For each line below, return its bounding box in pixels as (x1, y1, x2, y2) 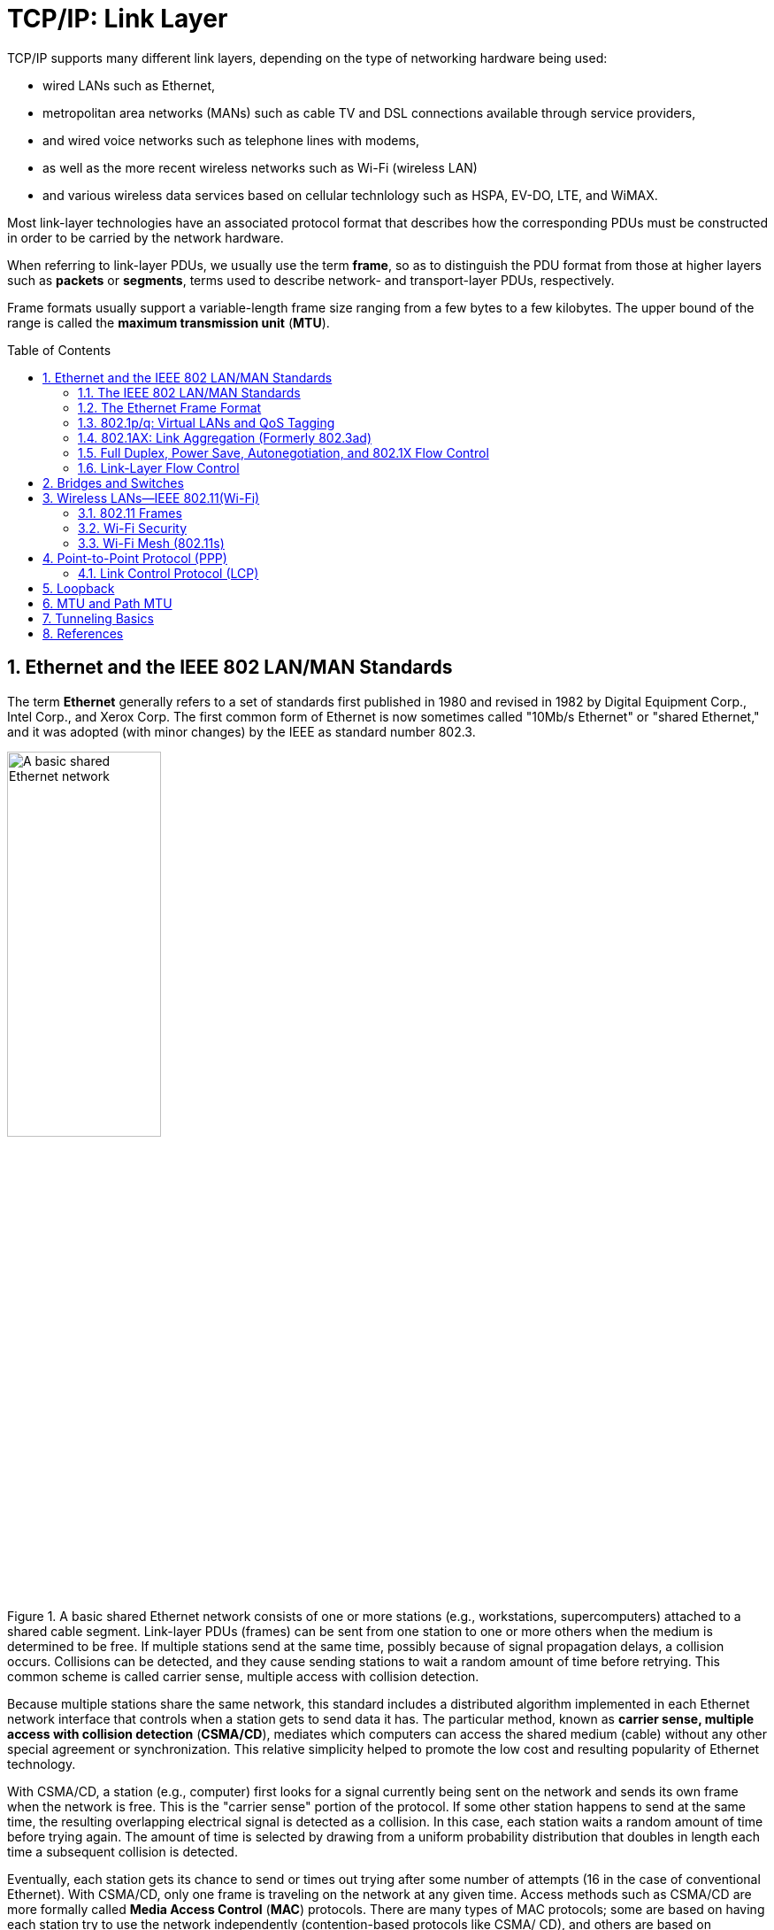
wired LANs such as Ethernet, (42, 77, 216, 93)
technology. (7, 1756, 76, 1772)
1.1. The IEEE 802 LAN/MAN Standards (78, 384, 301, 400)
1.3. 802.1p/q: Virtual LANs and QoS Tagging (78, 414, 335, 430)
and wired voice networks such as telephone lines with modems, (42, 132, 420, 148)
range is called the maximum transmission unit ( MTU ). (7, 314, 330, 330)
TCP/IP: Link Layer (7, 4, 228, 34)
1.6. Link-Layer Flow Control (78, 459, 240, 475)
